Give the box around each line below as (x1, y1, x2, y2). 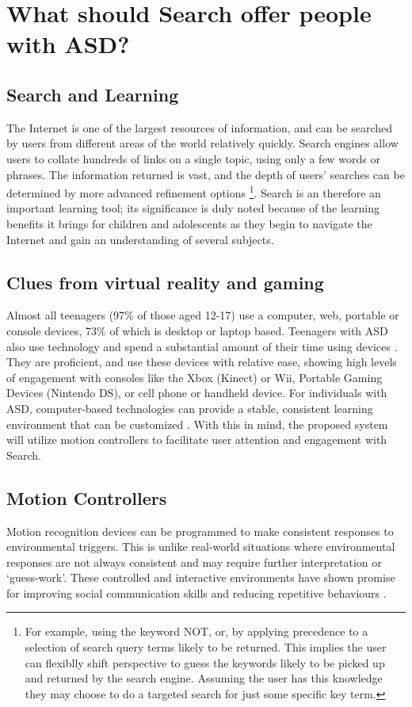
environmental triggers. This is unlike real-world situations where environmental (6, 538, 395, 555)
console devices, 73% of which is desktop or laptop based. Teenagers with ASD (6, 322, 388, 338)
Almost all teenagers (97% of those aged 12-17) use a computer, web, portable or (6, 307, 399, 323)
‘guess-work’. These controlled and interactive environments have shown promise (6, 569, 395, 586)
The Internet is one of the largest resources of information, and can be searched (6, 119, 393, 136)
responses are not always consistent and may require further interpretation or (6, 553, 382, 570)
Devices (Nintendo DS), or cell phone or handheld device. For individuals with (6, 384, 387, 401)
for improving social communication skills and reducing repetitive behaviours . (6, 584, 387, 601)
